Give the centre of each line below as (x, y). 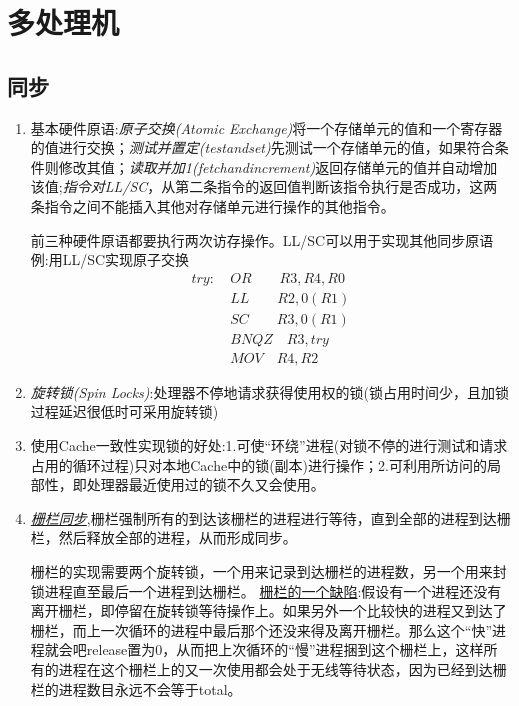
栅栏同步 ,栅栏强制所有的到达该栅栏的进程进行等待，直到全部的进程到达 (263, 517)
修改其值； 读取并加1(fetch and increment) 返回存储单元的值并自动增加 (278, 166)
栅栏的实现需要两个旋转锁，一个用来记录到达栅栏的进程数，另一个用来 (261, 571)
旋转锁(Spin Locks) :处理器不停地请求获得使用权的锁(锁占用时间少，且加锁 (269, 391)
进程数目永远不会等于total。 (150, 688)
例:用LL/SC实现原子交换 (110, 259)
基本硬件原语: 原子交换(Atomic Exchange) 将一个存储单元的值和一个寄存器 (266, 127)
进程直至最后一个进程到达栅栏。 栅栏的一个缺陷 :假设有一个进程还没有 (273, 590)
